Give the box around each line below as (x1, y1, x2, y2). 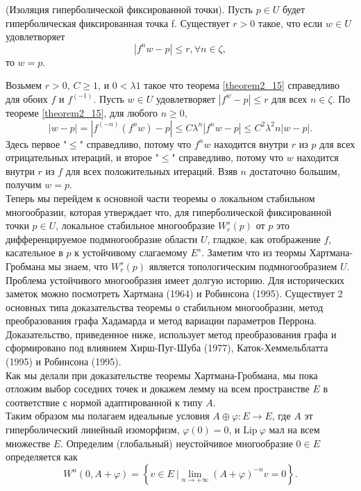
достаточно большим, (249, 163, 340, 178)
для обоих (6, 91, 48, 106)
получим (6, 177, 42, 192)
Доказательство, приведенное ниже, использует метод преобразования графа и (6, 326, 337, 341)
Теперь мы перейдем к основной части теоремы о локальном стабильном (6, 190, 315, 205)
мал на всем (269, 422, 320, 437)
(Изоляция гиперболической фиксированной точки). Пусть (6, 2, 253, 16)
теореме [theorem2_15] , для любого (6, 105, 158, 119)
